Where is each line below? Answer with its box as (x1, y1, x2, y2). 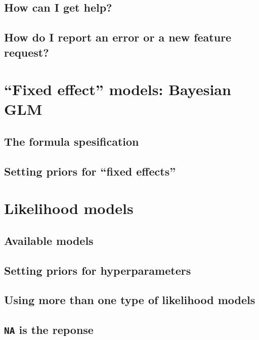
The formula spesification (4, 133, 139, 149)
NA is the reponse (4, 322, 94, 337)
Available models (4, 232, 94, 248)
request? (4, 44, 49, 60)
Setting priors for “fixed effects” (4, 163, 176, 179)
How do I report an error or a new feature (4, 29, 232, 45)
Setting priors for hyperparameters (4, 262, 191, 278)
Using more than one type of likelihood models (4, 292, 255, 308)
